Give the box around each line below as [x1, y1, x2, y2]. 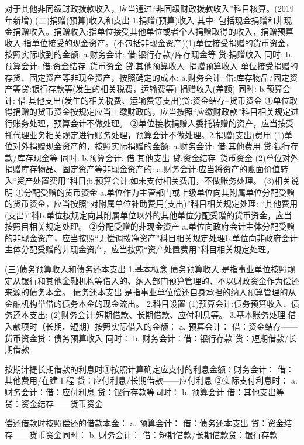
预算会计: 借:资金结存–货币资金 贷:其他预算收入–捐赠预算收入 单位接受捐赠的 [5, 59, 298, 71]
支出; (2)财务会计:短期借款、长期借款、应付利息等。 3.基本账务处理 [29, 309, 285, 321]
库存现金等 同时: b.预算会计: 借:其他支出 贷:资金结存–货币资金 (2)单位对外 [16, 151, 299, 163]
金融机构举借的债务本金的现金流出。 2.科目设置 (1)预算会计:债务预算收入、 [5, 297, 291, 309]
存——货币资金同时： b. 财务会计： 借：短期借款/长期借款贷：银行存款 [5, 428, 278, 440]
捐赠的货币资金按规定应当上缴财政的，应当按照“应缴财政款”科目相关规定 [12, 105, 291, 118]
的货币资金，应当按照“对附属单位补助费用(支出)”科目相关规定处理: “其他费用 [5, 197, 298, 210]
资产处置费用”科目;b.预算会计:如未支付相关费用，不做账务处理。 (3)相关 [16, 174, 291, 186]
